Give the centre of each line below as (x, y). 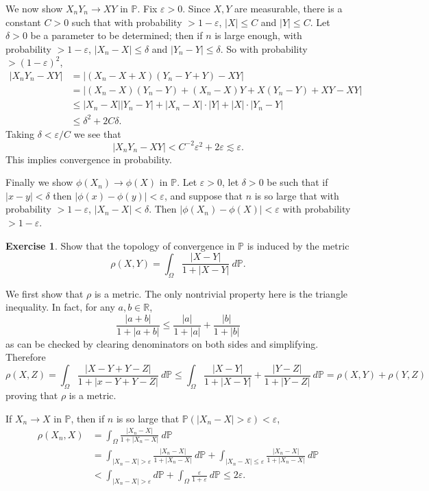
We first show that (45, 293)
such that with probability (127, 22)
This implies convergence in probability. (89, 159)
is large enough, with (258, 35)
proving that (32, 395)
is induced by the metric (298, 245)
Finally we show (39, 182)
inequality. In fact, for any (60, 307)
